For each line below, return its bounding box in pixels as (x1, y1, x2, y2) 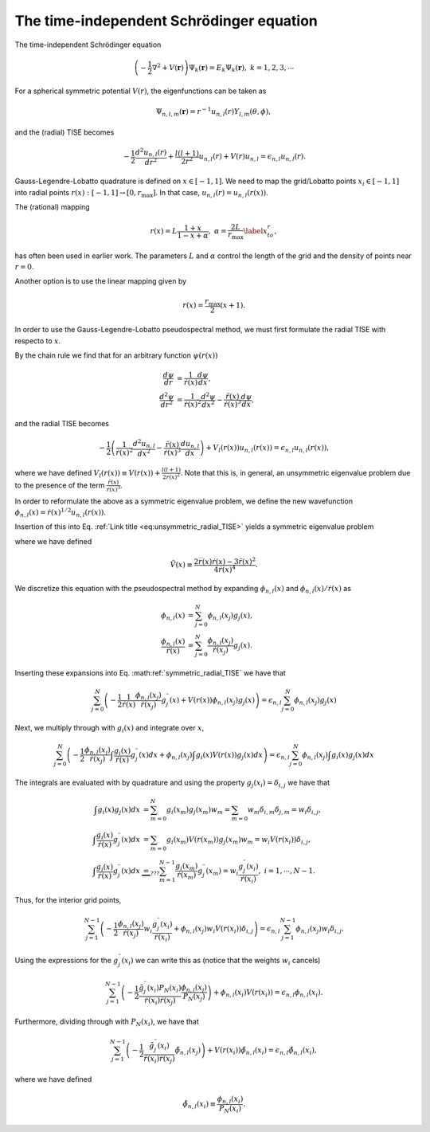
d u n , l (180, 439, 200, 450)
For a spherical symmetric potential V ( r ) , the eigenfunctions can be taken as (14, 86, 267, 96)
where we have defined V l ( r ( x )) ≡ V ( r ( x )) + (14, 468, 161, 480)
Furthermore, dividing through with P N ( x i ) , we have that (14, 1016, 199, 1028)
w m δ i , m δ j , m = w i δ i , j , (247, 805, 322, 816)
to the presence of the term (14, 480, 105, 490)
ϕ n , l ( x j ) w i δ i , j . (295, 924, 344, 935)
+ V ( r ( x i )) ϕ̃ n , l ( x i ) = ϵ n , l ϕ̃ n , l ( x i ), (207, 1046, 318, 1056)
